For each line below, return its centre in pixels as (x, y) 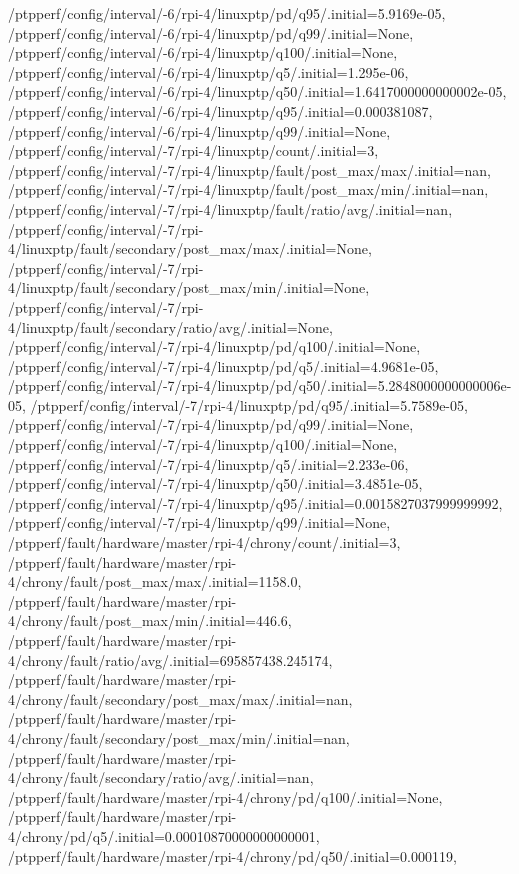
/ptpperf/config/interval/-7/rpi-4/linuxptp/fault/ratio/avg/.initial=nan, (230, 208)
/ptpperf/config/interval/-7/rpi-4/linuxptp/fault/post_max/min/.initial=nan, (248, 189)
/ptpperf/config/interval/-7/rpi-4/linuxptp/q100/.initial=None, (203, 444)
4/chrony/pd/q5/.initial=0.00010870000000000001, (164, 835)
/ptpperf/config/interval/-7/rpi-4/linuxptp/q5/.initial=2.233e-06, (208, 463)
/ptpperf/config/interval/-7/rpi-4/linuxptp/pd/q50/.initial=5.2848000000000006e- (260, 385)
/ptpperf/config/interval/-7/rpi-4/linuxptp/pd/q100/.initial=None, (214, 346)
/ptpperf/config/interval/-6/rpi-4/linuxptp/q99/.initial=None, (199, 130)
